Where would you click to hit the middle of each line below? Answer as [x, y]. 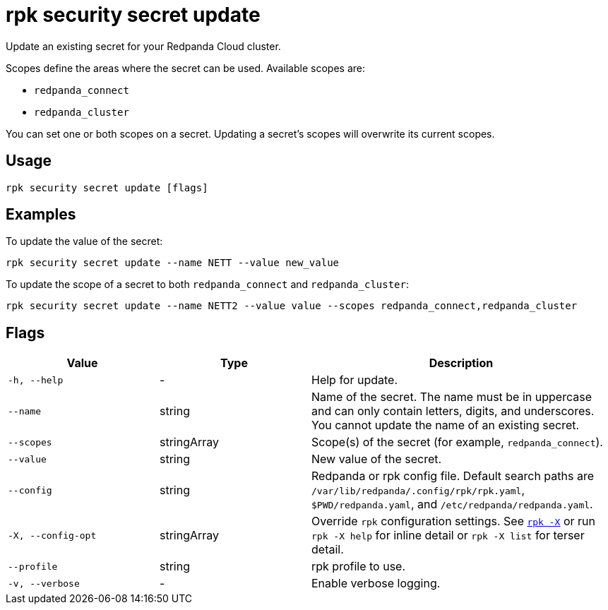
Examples [41, 215]
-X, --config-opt [52, 535]
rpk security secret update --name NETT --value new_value [173, 263]
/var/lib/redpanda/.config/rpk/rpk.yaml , [418, 490]
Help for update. [355, 380]
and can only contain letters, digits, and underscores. [453, 411]
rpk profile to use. [359, 567]
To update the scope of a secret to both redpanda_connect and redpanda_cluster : [207, 285]
